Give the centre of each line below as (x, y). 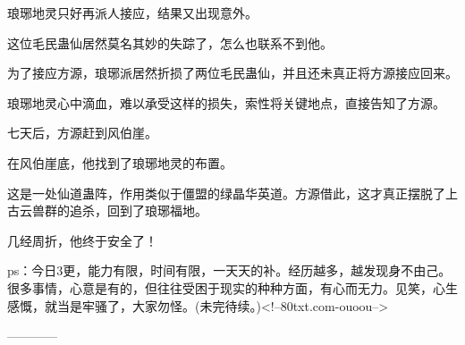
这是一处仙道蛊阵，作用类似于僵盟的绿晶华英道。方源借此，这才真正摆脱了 (226, 193)
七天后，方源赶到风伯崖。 (82, 133)
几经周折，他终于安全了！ (82, 240)
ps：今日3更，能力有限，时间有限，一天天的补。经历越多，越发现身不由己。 (229, 270)
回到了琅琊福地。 (157, 210)
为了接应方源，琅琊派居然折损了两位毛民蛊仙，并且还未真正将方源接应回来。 (232, 73)
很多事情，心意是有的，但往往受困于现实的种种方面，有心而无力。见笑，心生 (232, 287)
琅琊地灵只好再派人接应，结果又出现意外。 (132, 13)
